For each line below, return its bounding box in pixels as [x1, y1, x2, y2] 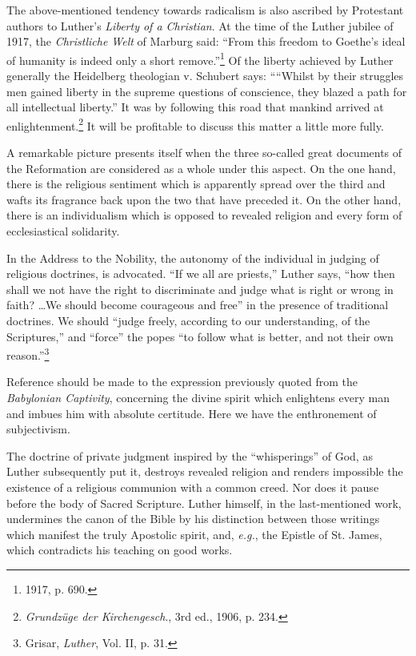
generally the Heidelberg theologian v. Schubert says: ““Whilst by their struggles [6, 67, 404, 84]
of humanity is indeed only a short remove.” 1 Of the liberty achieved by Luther [6, 49, 394, 68]
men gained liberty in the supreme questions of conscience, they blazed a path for [6, 83, 407, 99]
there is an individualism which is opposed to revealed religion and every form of [6, 207, 402, 223]
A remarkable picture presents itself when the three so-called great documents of [6, 144, 402, 161]
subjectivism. [6, 421, 70, 437]
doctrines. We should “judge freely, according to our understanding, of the [6, 312, 370, 328]
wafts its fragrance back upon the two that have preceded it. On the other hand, [6, 191, 402, 207]
